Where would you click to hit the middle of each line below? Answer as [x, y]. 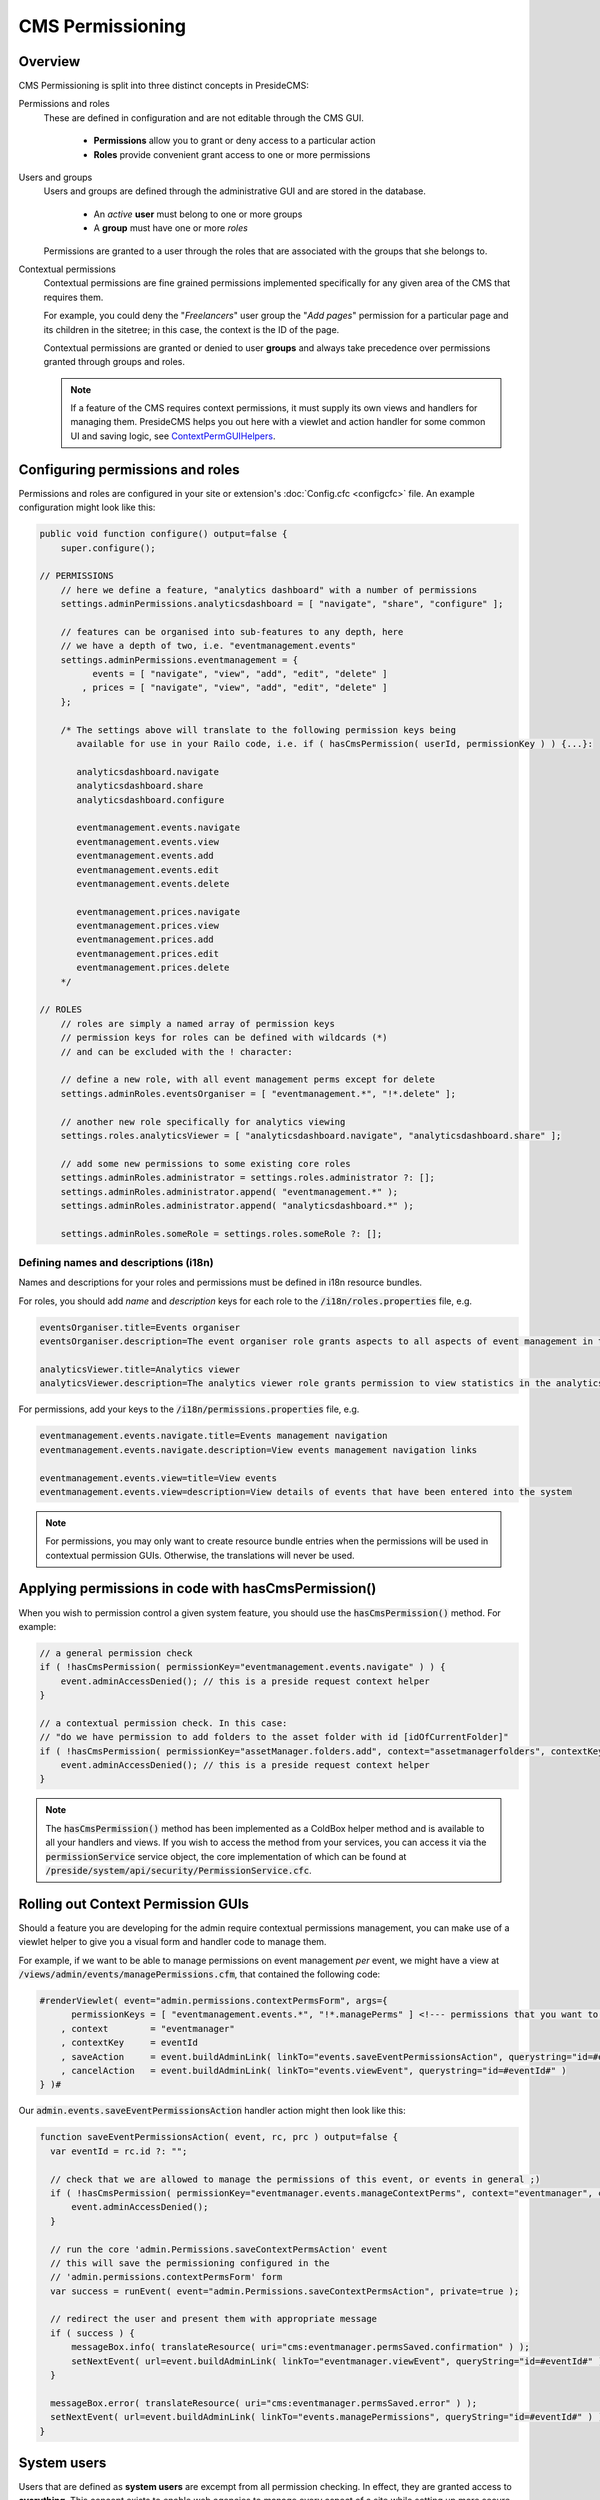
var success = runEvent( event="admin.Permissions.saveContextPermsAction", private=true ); [285, 2291]
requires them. [73, 297]
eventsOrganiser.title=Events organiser [139, 1327]
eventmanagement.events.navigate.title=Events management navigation [213, 1436]
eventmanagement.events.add [145, 856]
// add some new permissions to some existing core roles [205, 1163]
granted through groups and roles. [114, 362]
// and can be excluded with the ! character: [177, 1051]
